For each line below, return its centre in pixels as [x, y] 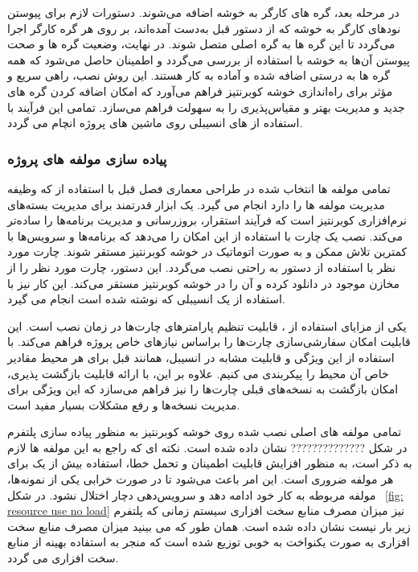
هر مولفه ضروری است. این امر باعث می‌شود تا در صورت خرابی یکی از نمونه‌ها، [201, 479]
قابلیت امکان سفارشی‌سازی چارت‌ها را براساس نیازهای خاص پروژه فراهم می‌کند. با [209, 342]
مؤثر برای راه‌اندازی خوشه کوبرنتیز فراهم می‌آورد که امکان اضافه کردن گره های [200, 91]
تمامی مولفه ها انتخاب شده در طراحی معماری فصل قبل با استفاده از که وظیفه [199, 188]
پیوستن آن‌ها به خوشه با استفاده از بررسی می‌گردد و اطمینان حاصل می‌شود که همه [209, 59]
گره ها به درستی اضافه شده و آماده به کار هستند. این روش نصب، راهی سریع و [199, 75]
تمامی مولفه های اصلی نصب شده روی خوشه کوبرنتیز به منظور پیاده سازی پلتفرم [205, 432]
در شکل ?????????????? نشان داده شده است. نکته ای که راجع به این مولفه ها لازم [207, 447]
